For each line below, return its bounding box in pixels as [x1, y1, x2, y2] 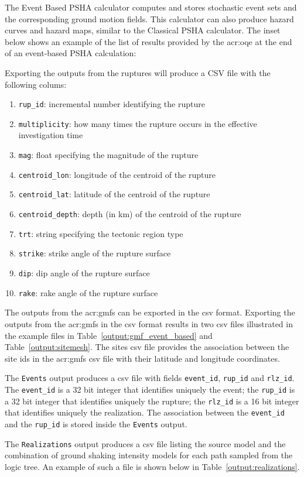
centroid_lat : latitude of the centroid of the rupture [18, 188, 210, 200]
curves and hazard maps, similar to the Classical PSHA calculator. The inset [5, 24, 281, 36]
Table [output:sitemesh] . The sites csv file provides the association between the [5, 341, 289, 353]
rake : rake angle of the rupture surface [18, 286, 158, 298]
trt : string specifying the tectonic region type [18, 227, 183, 239]
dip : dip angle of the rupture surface [18, 267, 150, 279]
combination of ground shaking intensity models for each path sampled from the [5, 449, 293, 461]
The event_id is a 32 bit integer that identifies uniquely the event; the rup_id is [5, 383, 295, 395]
